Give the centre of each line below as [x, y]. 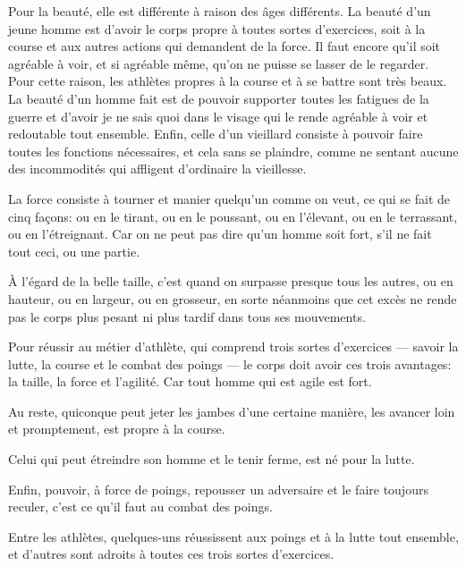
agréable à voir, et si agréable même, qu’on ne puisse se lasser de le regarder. [219, 63]
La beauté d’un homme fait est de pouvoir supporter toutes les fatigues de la [219, 98]
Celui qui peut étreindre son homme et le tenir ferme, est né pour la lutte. [212, 459]
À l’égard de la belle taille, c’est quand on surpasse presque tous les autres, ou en [231, 281]
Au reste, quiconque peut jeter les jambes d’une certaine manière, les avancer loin [232, 411]
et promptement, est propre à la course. [117, 429]
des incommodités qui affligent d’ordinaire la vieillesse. [157, 169]
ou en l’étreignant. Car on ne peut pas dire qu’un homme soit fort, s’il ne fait [220, 234]
